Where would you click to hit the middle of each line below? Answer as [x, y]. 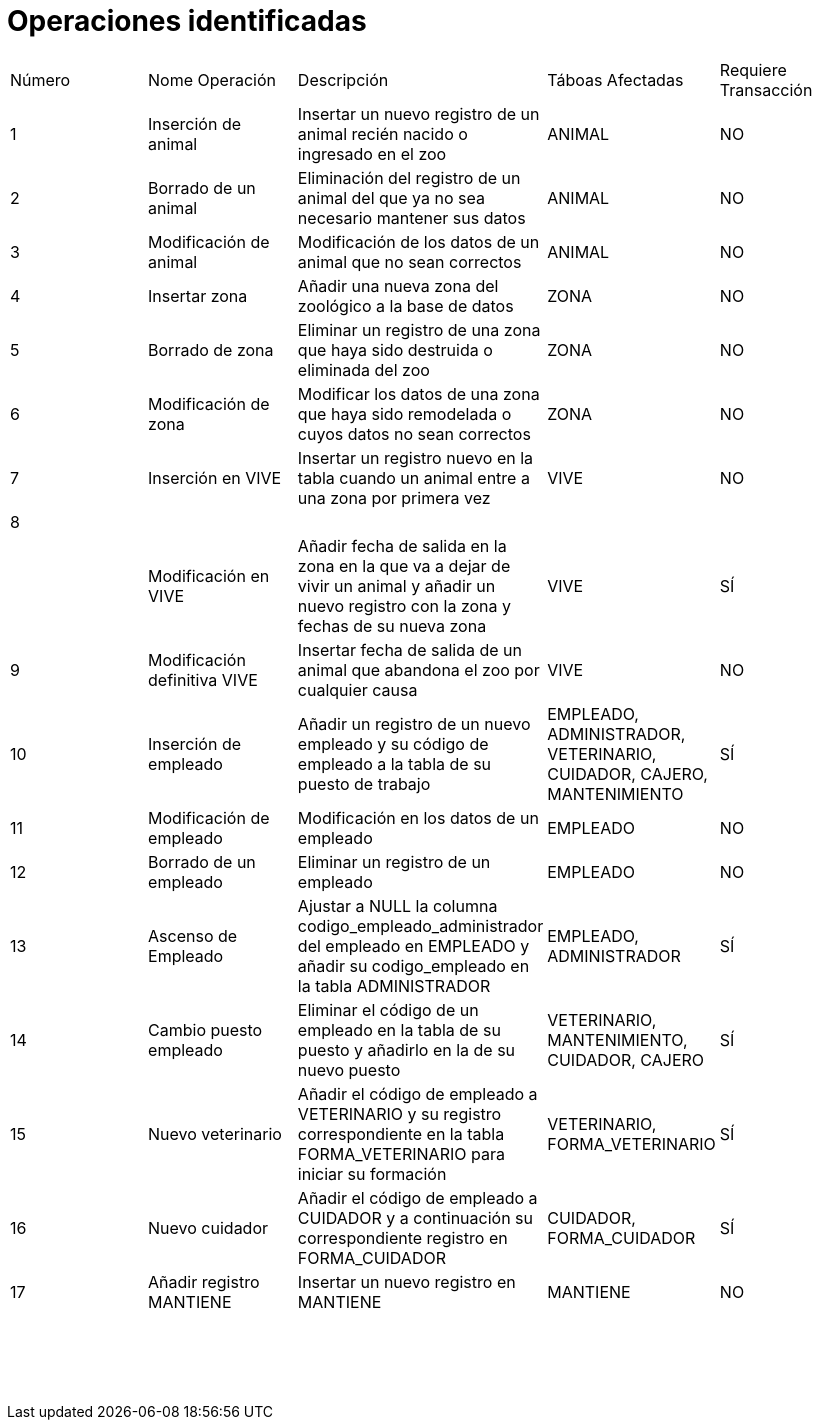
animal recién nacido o [382, 133]
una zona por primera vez [394, 497]
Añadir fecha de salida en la [402, 545]
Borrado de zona [211, 349]
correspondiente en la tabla [401, 1133]
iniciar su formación [372, 1173]
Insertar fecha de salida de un [409, 649]
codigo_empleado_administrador [420, 925]
